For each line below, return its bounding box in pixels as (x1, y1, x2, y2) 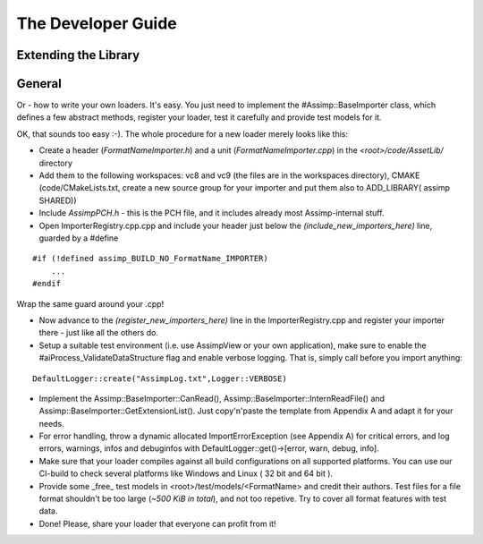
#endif (32, 278, 62, 289)
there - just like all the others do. (38, 327, 158, 338)
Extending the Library (16, 47, 140, 63)
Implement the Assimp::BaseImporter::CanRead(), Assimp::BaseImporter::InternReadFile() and (38, 393, 385, 404)
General (16, 76, 63, 91)
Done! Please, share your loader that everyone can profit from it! (38, 518, 276, 529)
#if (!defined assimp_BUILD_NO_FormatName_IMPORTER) (32, 253, 268, 264)
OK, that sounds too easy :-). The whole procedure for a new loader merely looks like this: (16, 128, 349, 139)
